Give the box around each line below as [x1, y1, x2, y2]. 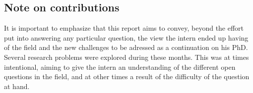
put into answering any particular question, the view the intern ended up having [4, 32, 249, 43]
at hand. [4, 81, 30, 91]
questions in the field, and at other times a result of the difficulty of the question [4, 71, 250, 82]
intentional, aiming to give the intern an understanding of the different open [4, 61, 236, 72]
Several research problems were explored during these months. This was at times [4, 51, 249, 62]
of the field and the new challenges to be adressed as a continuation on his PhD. [4, 42, 248, 52]
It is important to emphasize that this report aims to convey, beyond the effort [4, 23, 244, 33]
